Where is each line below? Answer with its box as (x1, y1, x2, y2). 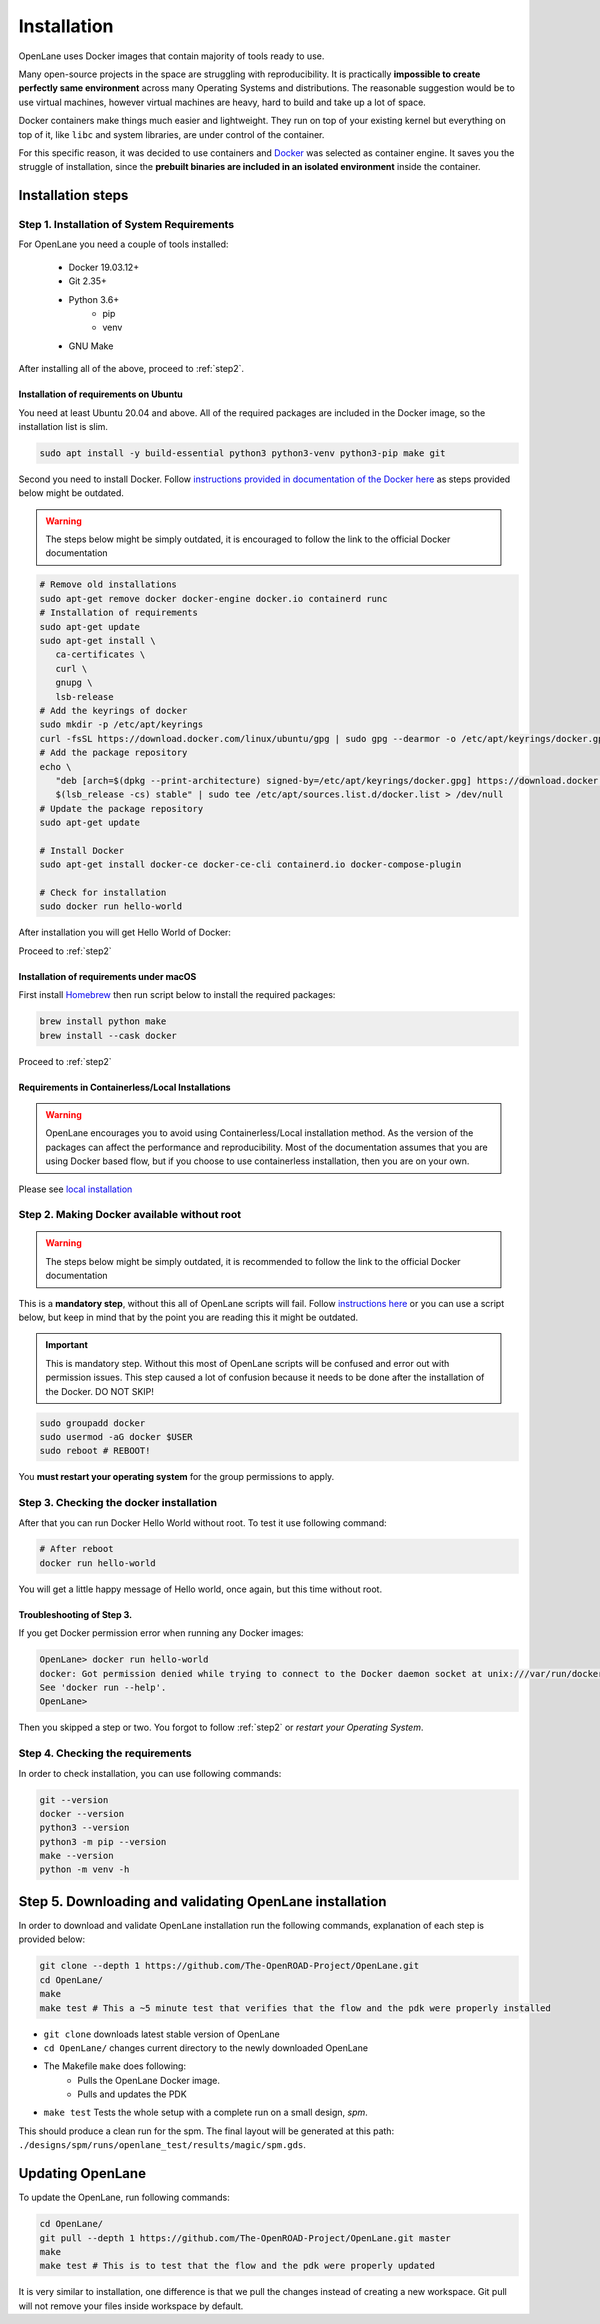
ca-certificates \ (55, 649, 146, 660)
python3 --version (39, 1822, 130, 1834)
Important (45, 1339, 89, 1351)
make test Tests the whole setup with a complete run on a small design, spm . (43, 2106, 369, 2119)
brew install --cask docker (39, 1030, 177, 1041)
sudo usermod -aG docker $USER (39, 1431, 194, 1442)
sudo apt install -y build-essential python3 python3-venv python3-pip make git (39, 447, 446, 459)
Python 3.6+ (68, 293, 120, 305)
